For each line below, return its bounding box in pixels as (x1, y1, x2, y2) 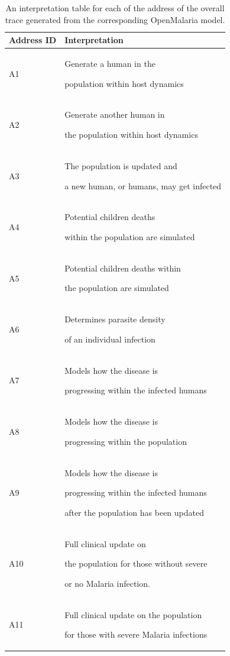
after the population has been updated (64, 506, 204, 518)
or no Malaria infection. (64, 577, 150, 589)
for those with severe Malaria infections (64, 628, 208, 641)
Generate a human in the (64, 57, 156, 70)
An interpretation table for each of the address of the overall (5, 2, 225, 14)
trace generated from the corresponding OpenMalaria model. (5, 13, 225, 25)
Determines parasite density (64, 313, 166, 325)
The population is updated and (64, 159, 177, 172)
